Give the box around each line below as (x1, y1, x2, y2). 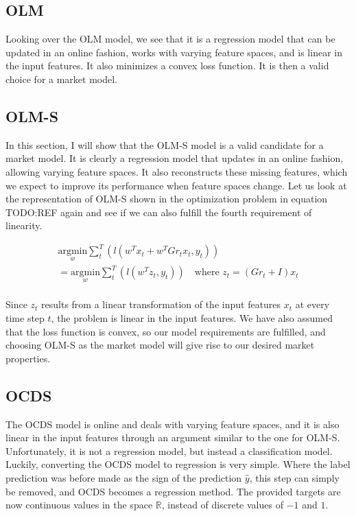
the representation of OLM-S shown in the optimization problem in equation (5, 191, 328, 206)
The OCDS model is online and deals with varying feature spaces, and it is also (5, 417, 340, 431)
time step (5, 311, 45, 325)
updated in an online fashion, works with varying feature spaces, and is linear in (5, 45, 342, 59)
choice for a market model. (5, 71, 118, 86)
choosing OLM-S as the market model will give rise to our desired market (5, 338, 315, 352)
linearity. (5, 218, 43, 233)
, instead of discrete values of (161, 497, 283, 512)
